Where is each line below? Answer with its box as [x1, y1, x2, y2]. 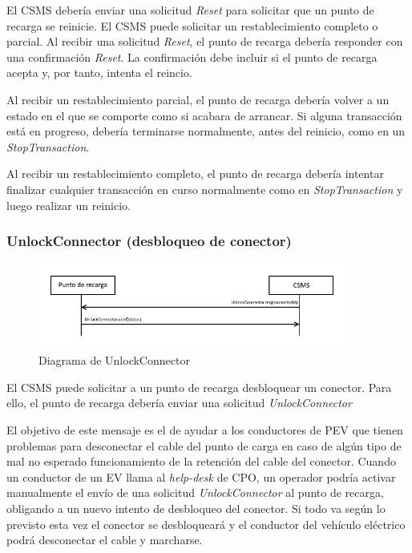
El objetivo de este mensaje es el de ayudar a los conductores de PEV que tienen [6, 422, 403, 438]
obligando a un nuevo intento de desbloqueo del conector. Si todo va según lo [6, 499, 386, 516]
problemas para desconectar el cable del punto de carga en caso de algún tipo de [6, 437, 402, 454]
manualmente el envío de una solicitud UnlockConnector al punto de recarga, [6, 484, 384, 501]
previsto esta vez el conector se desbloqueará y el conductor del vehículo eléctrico [6, 515, 406, 532]
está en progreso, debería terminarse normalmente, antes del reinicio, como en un [6, 123, 406, 139]
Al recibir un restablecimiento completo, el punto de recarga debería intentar [6, 165, 384, 182]
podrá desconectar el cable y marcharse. [6, 531, 203, 548]
